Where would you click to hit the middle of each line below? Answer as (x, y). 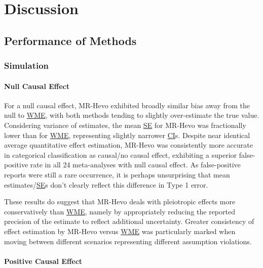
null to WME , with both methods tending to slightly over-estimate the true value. (132, 115)
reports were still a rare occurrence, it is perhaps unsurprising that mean (117, 174)
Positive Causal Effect (43, 261)
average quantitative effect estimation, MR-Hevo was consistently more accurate (128, 145)
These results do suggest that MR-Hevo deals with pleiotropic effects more (120, 202)
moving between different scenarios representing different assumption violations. (128, 241)
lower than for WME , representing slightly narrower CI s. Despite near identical (127, 135)
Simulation (27, 65)
